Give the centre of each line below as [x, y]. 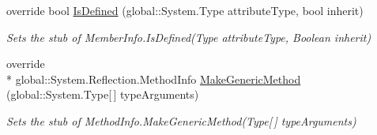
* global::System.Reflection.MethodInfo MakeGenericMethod [154, 79]
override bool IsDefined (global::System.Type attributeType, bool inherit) [185, 10]
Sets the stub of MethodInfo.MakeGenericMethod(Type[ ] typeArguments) [181, 120]
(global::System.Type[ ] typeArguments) [103, 94]
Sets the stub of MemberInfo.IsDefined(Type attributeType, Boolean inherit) [189, 37]
